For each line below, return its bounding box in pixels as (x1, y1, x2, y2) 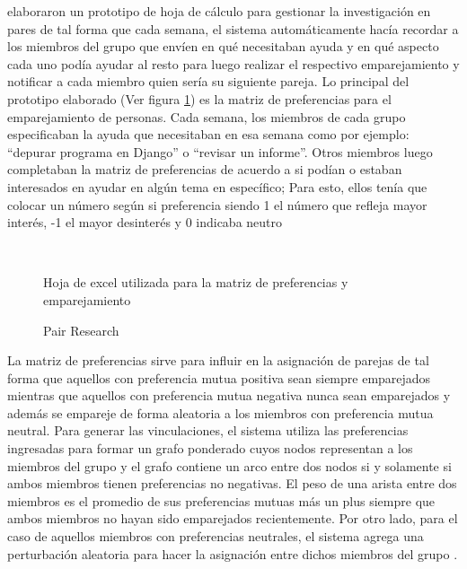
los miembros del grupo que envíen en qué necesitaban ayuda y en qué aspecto (7, 37, 439, 56)
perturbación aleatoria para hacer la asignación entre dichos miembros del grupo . (7, 544, 458, 563)
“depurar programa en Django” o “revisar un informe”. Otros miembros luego (7, 142, 433, 161)
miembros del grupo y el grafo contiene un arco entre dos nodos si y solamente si (7, 456, 452, 475)
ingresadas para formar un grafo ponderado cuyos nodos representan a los (7, 439, 413, 458)
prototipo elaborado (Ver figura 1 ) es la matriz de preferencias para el (7, 89, 392, 108)
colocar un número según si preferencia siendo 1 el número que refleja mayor (7, 195, 427, 214)
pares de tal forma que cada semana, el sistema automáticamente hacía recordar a (7, 19, 459, 38)
